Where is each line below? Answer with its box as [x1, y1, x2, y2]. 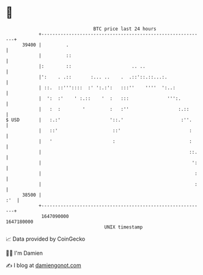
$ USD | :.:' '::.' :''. [6, 116, 192, 123]
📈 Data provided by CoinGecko [6, 235, 86, 243]
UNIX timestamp [104, 224, 143, 230]
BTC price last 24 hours [93, 26, 157, 32]
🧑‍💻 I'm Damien [6, 249, 43, 257]
